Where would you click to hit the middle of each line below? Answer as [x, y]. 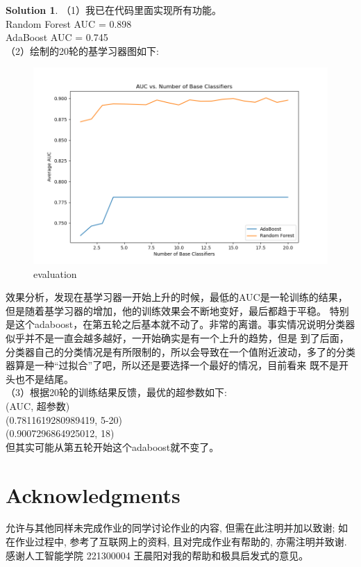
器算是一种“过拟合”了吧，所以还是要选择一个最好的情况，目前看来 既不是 [172, 365]
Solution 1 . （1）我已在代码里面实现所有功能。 [114, 10]
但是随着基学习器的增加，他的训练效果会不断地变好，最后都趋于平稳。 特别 [177, 310]
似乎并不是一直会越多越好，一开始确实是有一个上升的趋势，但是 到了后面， [177, 338]
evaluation [55, 273]
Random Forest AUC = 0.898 [69, 23]
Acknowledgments [93, 494]
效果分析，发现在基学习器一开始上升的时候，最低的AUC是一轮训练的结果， [177, 297]
